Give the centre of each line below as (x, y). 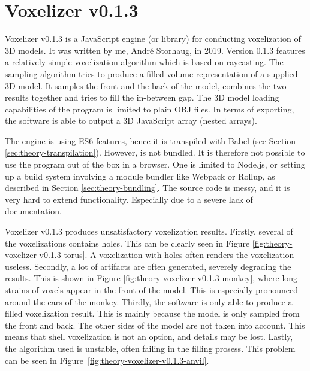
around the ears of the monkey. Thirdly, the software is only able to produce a (149, 301)
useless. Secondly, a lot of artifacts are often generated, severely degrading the (148, 266)
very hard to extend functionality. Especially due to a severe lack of (129, 199)
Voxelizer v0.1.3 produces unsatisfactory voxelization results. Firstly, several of (149, 231)
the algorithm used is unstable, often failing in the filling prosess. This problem (150, 348)
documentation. (33, 211)
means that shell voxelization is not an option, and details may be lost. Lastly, (149, 337)
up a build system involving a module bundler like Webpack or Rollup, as (140, 176)
